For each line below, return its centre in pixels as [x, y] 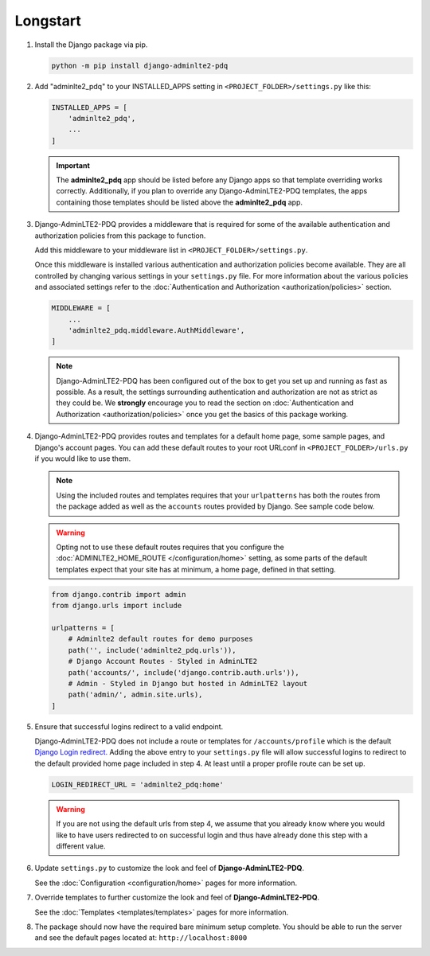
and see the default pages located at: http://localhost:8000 [141, 938]
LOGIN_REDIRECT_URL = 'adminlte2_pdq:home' [138, 784]
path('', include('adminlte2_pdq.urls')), [152, 650]
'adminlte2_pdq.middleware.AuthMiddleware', [156, 330]
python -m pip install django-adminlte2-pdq [140, 65]
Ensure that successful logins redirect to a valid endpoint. [129, 726]
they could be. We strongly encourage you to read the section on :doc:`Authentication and [205, 403]
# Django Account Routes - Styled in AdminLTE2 [163, 661]
